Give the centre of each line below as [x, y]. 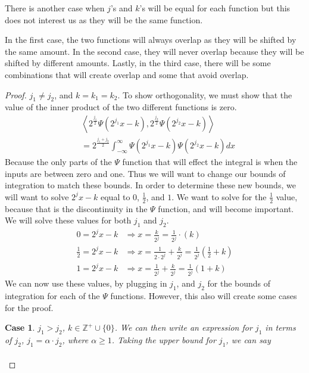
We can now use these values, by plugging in [86, 283]
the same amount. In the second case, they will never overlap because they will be [154, 51]
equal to [115, 196]
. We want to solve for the [219, 196]
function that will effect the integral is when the [210, 161]
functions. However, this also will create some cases [204, 295]
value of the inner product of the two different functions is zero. [121, 107]
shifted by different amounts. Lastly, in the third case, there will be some [138, 63]
